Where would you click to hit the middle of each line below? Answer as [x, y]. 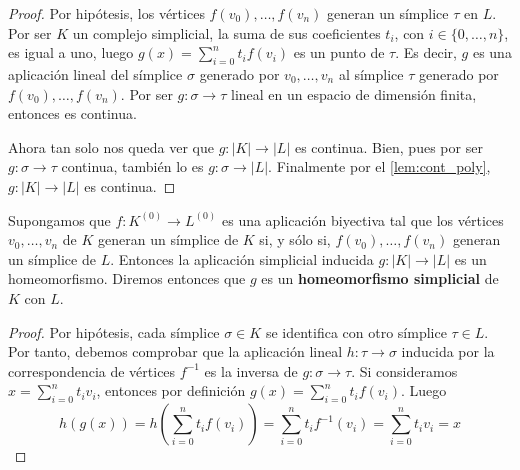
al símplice [371, 73]
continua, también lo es [132, 166]
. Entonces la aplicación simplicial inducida [242, 258]
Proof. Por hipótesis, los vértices [106, 13]
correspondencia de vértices [92, 370]
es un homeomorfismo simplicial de [380, 278]
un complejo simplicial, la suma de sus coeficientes [226, 32]
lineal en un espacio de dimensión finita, [354, 93]
